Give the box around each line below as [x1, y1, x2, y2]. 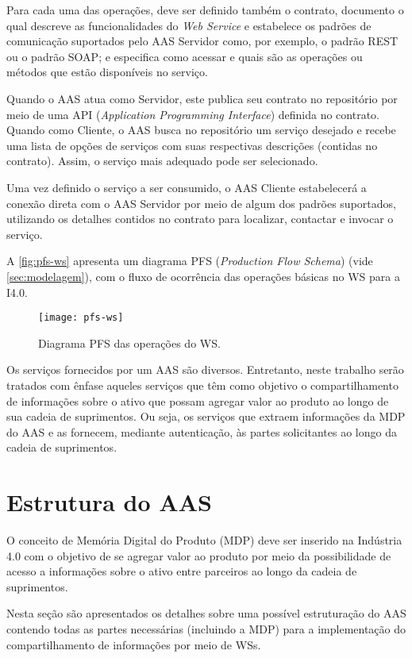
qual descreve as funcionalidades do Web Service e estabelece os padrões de [6, 17, 372, 33]
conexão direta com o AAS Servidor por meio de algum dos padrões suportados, [6, 194, 396, 211]
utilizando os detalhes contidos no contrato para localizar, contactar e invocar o [6, 210, 394, 227]
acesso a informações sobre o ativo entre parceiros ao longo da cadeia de [6, 563, 357, 579]
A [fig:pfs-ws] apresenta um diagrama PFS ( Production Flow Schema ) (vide [6, 252, 373, 269]
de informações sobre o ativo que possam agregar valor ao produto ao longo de [6, 392, 389, 409]
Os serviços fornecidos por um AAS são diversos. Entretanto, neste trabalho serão [6, 361, 404, 378]
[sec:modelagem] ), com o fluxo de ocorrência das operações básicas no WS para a [6, 267, 400, 284]
